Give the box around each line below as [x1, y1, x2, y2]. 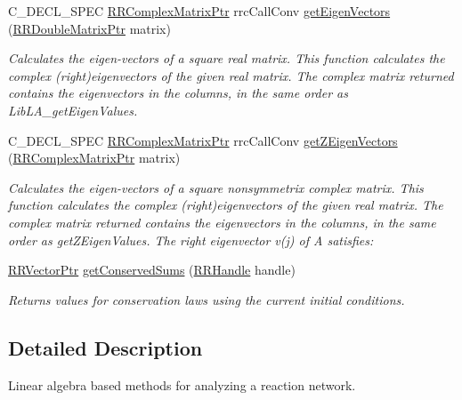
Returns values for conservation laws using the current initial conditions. [8, 290, 405, 308]
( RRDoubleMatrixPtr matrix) [8, 19, 171, 37]
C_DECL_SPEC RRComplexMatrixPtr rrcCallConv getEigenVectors [8, 2, 391, 20]
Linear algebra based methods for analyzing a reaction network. [8, 375, 356, 394]
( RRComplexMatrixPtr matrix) [8, 148, 181, 167]
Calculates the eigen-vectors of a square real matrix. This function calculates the [8, 49, 445, 68]
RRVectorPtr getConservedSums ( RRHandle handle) [8, 260, 296, 279]
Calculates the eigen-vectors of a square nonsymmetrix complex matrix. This [8, 178, 424, 196]
